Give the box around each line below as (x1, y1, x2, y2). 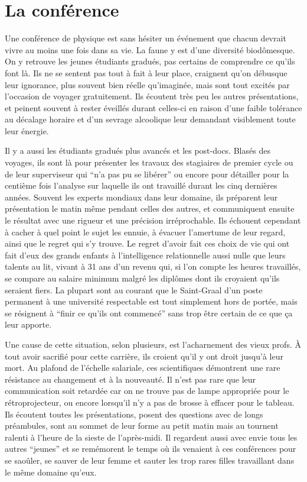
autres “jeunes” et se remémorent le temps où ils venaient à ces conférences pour (5, 442, 296, 455)
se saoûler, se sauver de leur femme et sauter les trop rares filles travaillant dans (5, 454, 295, 466)
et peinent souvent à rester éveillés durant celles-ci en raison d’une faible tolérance (5, 101, 302, 114)
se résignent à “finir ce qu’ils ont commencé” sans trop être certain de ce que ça (5, 306, 293, 319)
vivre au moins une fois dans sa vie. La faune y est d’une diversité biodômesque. (5, 43, 295, 56)
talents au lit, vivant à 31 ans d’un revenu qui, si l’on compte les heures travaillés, (5, 260, 301, 273)
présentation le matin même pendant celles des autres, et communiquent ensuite (5, 202, 295, 215)
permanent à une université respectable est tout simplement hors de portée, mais (5, 295, 298, 308)
